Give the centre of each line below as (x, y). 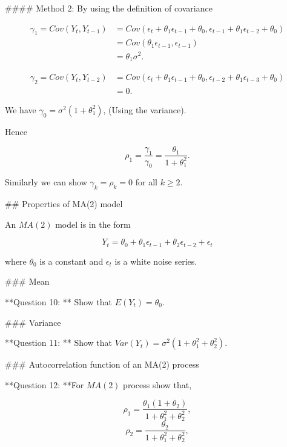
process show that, (157, 384)
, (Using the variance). (145, 109)
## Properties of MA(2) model (64, 204)
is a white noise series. (156, 261)
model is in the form (93, 224)
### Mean (27, 281)
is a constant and (71, 261)
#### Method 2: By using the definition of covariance (109, 8)
